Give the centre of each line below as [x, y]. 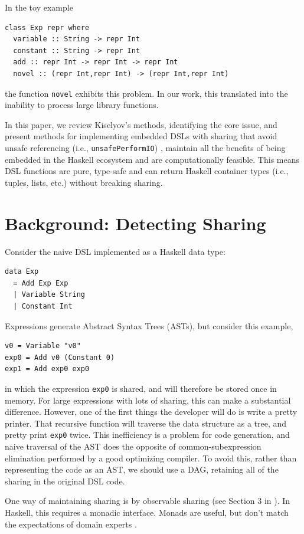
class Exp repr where [47, 27]
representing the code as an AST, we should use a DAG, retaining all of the [142, 469]
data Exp [22, 272]
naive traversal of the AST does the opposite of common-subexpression [133, 446]
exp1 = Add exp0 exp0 [47, 369]
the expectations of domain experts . [71, 524]
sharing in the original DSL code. [65, 481]
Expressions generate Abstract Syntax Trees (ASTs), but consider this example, [149, 325]
